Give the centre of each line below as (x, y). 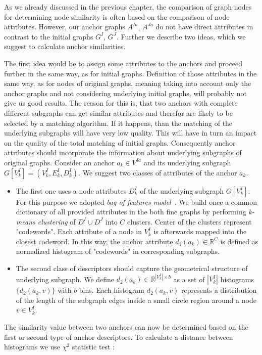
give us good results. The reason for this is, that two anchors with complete (121, 103)
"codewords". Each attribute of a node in (79, 231)
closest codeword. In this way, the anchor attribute (94, 241)
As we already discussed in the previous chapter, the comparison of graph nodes (128, 7)
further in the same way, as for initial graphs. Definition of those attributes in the (130, 73)
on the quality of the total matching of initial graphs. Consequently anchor (120, 142)
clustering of (57, 221)
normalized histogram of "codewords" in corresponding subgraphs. (118, 251)
